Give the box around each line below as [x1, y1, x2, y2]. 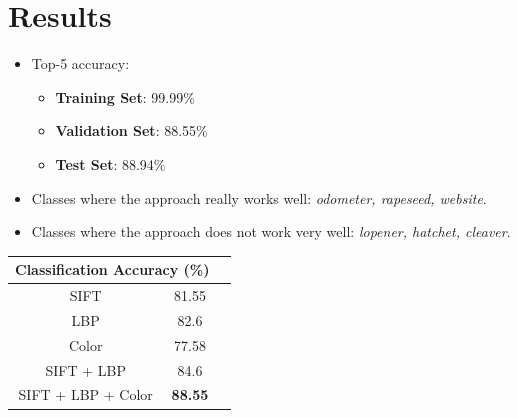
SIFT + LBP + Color [18, 384, 153, 405]
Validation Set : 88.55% [55, 120, 208, 141]
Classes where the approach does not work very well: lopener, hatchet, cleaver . [31, 221, 511, 242]
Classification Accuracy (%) [15, 259, 210, 280]
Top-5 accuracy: [31, 53, 130, 74]
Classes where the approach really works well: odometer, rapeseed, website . [31, 187, 487, 208]
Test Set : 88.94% [55, 153, 166, 174]
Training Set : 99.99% [55, 86, 195, 107]
